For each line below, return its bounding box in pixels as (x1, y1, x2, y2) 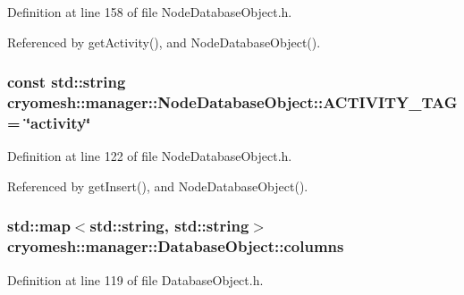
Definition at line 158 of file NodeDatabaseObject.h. (7, 3, 292, 21)
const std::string (7, 71, 126, 93)
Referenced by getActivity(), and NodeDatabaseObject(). (7, 32, 321, 51)
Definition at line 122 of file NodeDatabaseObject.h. (7, 147, 292, 165)
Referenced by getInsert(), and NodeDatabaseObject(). (7, 176, 308, 195)
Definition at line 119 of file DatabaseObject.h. (7, 270, 264, 289)
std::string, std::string (89, 215, 249, 237)
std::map (7, 215, 71, 237)
